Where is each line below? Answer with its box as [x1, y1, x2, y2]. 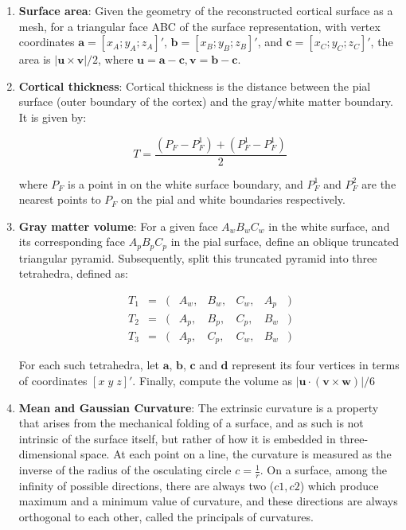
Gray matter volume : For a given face [18, 217, 218, 234]
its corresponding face [18, 233, 126, 250]
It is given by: [18, 108, 87, 125]
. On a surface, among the [260, 462, 387, 478]
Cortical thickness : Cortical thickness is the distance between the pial [18, 77, 371, 94]
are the [361, 175, 396, 192]
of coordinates [18, 372, 88, 389]
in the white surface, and [268, 217, 390, 234]
